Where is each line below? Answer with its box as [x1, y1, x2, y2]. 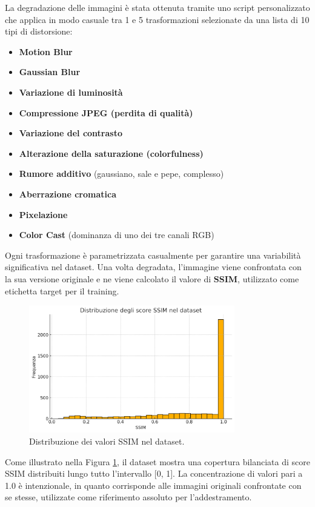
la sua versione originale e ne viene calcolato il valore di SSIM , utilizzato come [5, 272, 299, 285]
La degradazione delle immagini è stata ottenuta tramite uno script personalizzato [5, 1, 310, 13]
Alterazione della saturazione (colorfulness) [19, 147, 204, 159]
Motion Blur [19, 45, 73, 58]
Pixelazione [19, 208, 68, 220]
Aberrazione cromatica [19, 187, 116, 200]
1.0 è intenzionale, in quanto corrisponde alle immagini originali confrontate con [5, 479, 302, 491]
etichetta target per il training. [5, 284, 119, 297]
